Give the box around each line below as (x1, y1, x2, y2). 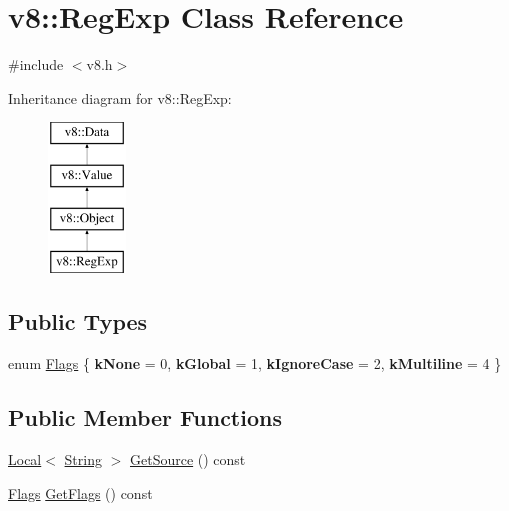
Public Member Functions (8, 402, 282, 433)
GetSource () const (129, 449, 246, 470)
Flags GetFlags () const (8, 482, 153, 503)
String (64, 449, 102, 470)
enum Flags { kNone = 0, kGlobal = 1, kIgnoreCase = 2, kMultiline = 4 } (8, 353, 502, 374)
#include (8, 54, 64, 75)
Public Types (8, 306, 148, 337)
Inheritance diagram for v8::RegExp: (8, 87, 232, 108)
